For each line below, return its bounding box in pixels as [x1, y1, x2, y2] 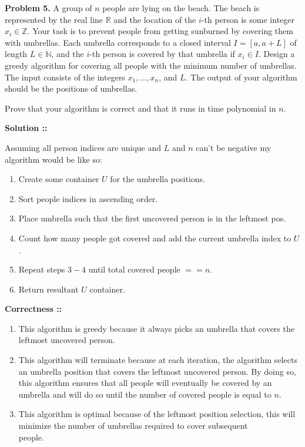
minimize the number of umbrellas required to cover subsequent [18, 419, 248, 432]
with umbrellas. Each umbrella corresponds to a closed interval [5, 36, 231, 48]
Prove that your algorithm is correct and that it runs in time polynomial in [5, 102, 276, 114]
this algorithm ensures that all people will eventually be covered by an [18, 377, 272, 389]
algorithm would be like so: [5, 153, 102, 165]
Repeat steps [18, 263, 65, 275]
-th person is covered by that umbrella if [89, 48, 235, 60]
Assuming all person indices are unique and [5, 141, 162, 153]
